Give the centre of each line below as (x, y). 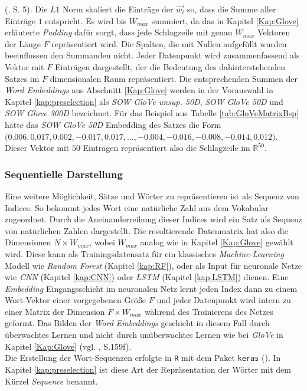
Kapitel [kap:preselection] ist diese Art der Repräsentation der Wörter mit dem (148, 369)
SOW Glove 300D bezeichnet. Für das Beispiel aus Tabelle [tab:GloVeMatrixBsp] (152, 113)
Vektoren (274, 32)
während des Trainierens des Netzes (209, 311)
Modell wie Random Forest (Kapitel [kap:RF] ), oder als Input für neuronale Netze (153, 265)
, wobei (102, 242)
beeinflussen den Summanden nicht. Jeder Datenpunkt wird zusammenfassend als (152, 55)
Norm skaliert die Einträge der (118, 9)
